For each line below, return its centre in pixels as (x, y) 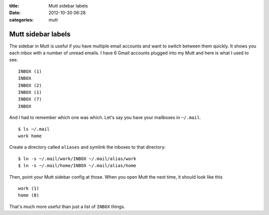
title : (14, 6)
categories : (21, 19)
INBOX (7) (30, 99)
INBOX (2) (30, 85)
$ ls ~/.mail (34, 129)
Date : (15, 13)
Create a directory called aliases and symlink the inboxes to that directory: (87, 147)
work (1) (29, 188)
